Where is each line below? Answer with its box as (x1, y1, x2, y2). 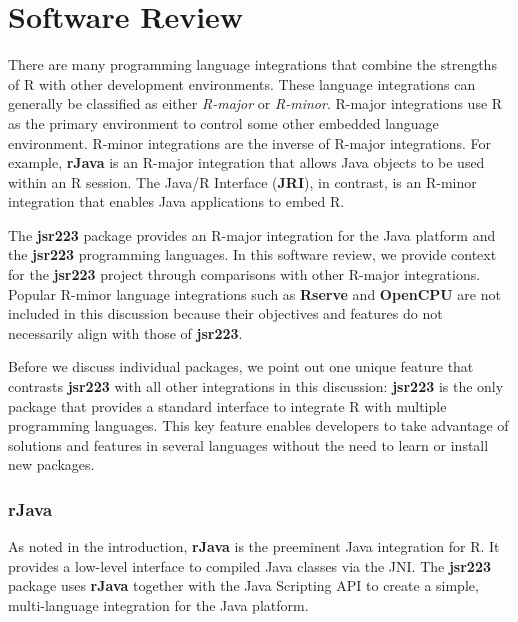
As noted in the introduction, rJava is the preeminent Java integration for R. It (8, 536, 500, 557)
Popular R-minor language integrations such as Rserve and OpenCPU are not (8, 283, 501, 304)
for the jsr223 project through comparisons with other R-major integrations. (8, 264, 481, 285)
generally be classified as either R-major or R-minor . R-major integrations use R (8, 93, 503, 114)
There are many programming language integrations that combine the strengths (8, 54, 497, 75)
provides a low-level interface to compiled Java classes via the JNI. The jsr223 (8, 555, 491, 576)
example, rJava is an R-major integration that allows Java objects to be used (8, 152, 485, 173)
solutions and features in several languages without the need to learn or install (8, 434, 489, 455)
